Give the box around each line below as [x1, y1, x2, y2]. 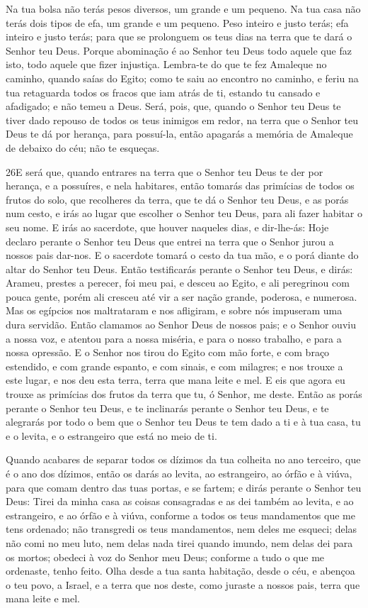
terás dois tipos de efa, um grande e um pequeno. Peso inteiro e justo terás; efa [6, 15, 349, 30]
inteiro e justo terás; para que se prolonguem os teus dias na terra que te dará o [6, 29, 352, 44]
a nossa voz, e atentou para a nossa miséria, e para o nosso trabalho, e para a [6, 331, 342, 346]
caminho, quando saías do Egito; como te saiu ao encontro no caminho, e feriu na [6, 70, 359, 85]
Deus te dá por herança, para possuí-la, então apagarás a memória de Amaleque [6, 126, 353, 141]
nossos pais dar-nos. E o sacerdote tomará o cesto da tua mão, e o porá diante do [6, 248, 359, 262]
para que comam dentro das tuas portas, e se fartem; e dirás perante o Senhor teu [6, 480, 362, 494]
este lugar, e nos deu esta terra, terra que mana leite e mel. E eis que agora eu [6, 372, 345, 387]
